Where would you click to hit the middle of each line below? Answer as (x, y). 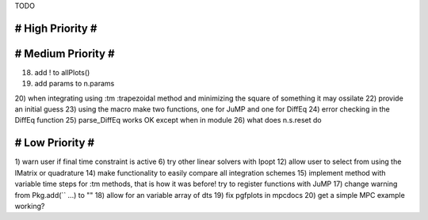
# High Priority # (56, 28)
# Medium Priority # (65, 53)
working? (30, 206)
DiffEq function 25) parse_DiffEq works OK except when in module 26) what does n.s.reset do (168, 120)
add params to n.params (75, 84)
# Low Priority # (55, 143)
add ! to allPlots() (62, 72)
